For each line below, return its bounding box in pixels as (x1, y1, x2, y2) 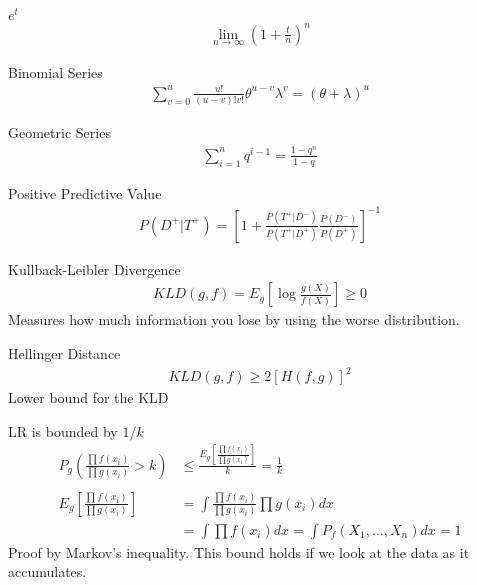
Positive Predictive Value (8, 182, 162, 203)
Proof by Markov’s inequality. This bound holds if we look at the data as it (8, 541, 470, 562)
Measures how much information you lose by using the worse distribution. (8, 309, 460, 330)
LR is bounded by (8, 420, 118, 441)
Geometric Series (8, 122, 111, 143)
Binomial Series (8, 61, 103, 82)
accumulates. (8, 561, 87, 582)
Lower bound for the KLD (8, 387, 169, 408)
